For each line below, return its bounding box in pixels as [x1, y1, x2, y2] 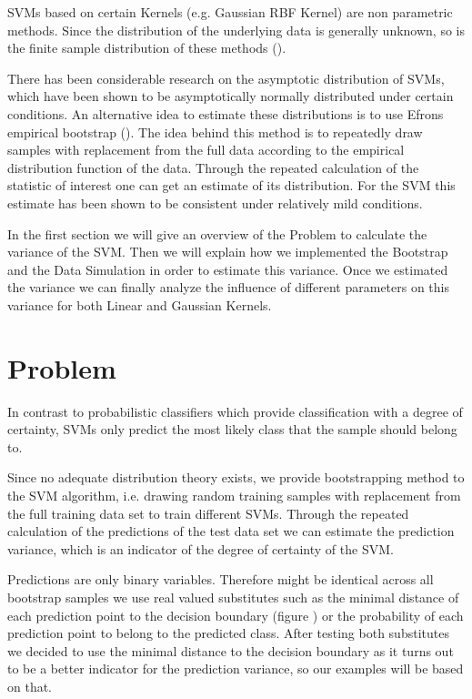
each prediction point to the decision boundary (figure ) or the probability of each [7, 605, 464, 624]
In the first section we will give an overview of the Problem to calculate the [7, 224, 427, 243]
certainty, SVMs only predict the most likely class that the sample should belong [7, 420, 457, 439]
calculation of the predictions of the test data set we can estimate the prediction [7, 522, 455, 541]
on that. [7, 676, 53, 695]
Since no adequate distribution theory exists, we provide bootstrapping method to [7, 468, 465, 487]
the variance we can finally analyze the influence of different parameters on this [7, 278, 450, 297]
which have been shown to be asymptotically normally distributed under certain [7, 86, 454, 106]
